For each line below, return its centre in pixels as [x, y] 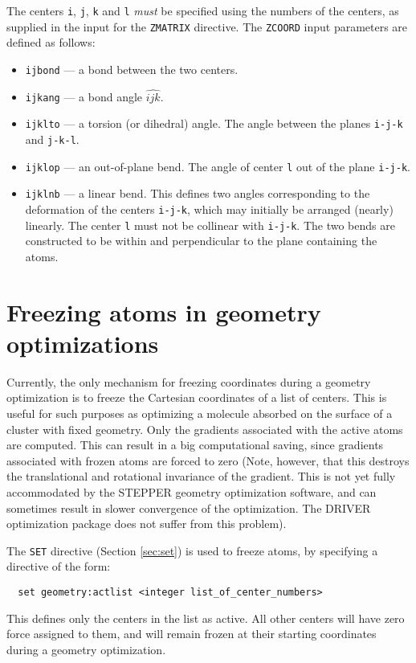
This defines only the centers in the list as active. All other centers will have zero [206, 618]
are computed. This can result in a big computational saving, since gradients [195, 445]
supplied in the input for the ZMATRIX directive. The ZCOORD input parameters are [207, 26]
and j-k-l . [52, 139]
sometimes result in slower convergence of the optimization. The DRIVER [189, 507]
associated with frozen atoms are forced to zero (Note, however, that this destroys [208, 460]
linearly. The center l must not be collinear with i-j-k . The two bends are [210, 225]
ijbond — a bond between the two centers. [132, 69]
